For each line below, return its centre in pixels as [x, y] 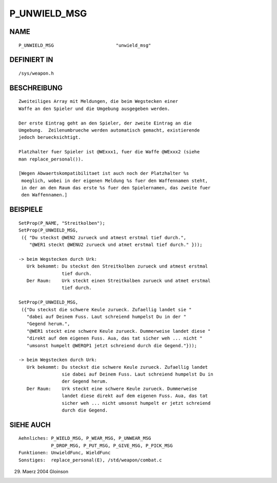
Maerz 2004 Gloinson [45, 471]
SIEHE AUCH [30, 425]
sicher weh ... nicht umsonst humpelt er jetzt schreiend [136, 403]
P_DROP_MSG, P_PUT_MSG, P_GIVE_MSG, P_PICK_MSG [112, 445]
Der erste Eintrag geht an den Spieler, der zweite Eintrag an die [105, 123]
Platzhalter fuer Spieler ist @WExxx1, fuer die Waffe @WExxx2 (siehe [109, 152]
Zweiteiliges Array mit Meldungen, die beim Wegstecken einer [98, 101]
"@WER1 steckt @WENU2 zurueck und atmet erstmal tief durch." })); [116, 245]
